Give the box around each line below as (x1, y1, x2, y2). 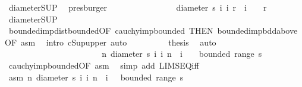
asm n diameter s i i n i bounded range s (8, 70, 184, 83)
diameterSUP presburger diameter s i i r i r (8, 1, 267, 13)
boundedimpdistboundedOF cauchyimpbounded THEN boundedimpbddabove (8, 24, 298, 37)
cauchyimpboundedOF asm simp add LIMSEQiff (8, 59, 199, 71)
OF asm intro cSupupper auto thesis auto (5, 36, 216, 48)
